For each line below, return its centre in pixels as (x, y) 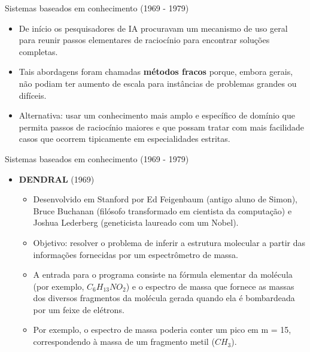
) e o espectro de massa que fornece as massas (210, 286)
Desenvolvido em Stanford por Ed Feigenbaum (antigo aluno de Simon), (165, 199)
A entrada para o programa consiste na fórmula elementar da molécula (163, 274)
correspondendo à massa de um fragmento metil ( (124, 342)
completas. (38, 51)
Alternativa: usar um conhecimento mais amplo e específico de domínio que (157, 115)
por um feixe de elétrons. (79, 309)
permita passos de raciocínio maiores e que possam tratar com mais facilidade (162, 127)
